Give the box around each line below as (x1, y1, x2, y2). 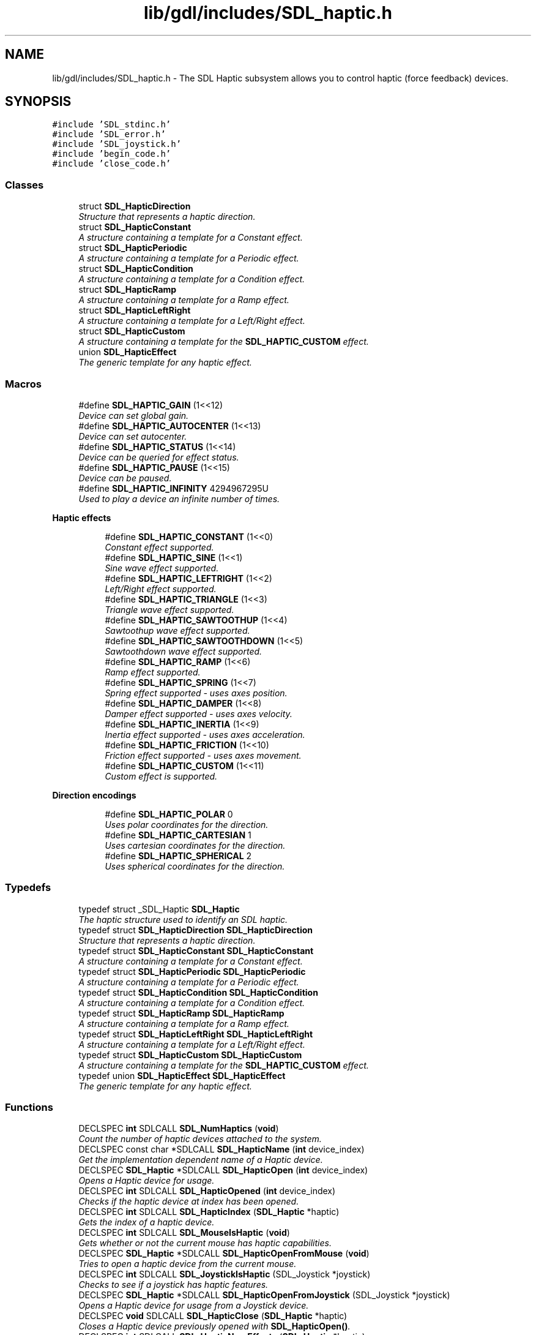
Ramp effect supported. (105, 666, 201, 677)
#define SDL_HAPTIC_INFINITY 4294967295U (78, 483, 269, 494)
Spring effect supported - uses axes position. (105, 687, 288, 698)
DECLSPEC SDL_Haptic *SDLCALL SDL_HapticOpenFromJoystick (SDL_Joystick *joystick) (78, 1290, 450, 1301)
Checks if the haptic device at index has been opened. (78, 1196, 299, 1207)
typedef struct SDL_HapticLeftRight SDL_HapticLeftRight (78, 1028, 313, 1039)
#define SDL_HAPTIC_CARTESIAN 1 (105, 829, 251, 840)
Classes (5, 178, 44, 191)
